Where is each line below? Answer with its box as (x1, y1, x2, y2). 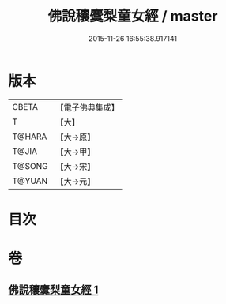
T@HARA (12, 131, 47, 142)
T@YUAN (12, 175, 48, 186)
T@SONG (12, 160, 49, 171)
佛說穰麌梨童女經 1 (8, 283, 99, 297)
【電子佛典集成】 (55, 102, 120, 113)
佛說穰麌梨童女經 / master (47, 7, 218, 25)
